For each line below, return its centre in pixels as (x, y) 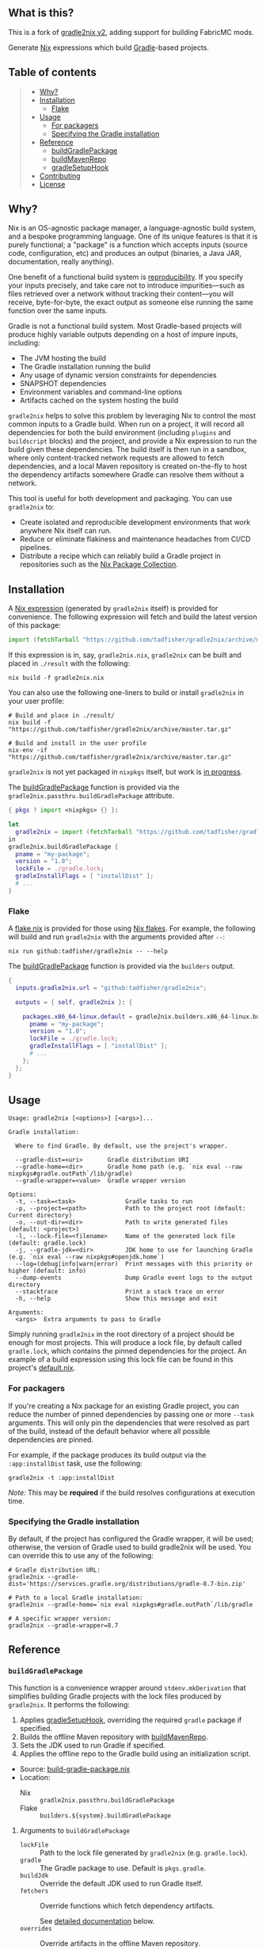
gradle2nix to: (31, 507)
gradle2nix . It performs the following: (69, 1704)
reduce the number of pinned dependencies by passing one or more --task (131, 1414)
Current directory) (40, 1216)
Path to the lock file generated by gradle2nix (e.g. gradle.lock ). (143, 1852)
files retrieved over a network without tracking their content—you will (121, 294)
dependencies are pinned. (51, 1439)
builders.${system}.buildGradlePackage (105, 1815)
